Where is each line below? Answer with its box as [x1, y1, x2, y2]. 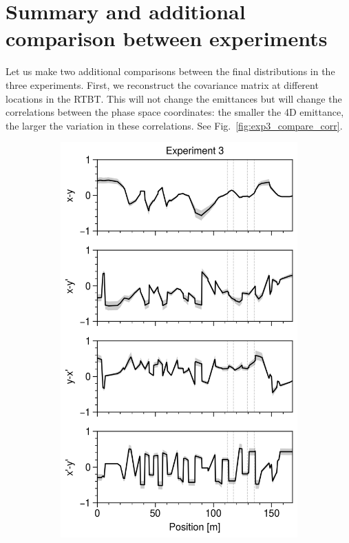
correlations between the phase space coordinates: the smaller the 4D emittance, [6, 105, 344, 119]
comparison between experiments [6, 24, 328, 52]
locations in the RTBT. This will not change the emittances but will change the [6, 91, 342, 105]
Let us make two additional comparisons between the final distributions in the [6, 64, 335, 79]
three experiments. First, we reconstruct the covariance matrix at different [6, 77, 319, 92]
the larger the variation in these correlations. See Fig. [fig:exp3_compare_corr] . [6, 118, 343, 132]
